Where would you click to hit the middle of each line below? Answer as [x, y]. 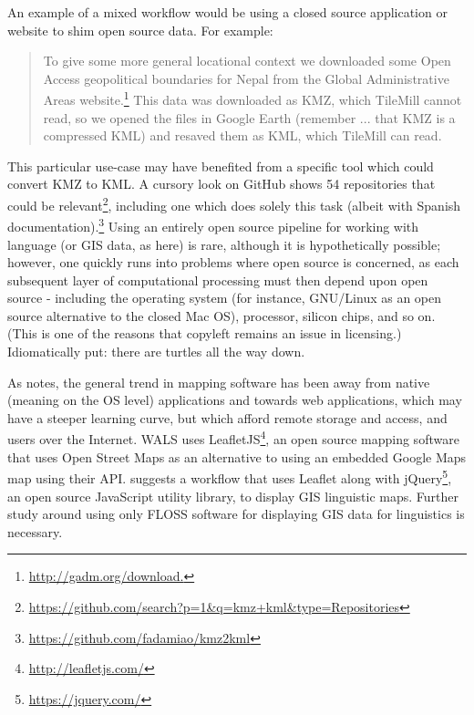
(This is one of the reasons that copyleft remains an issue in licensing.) [205, 333]
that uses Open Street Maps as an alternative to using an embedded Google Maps [237, 456]
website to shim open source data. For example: [140, 30]
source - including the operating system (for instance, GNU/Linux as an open [225, 298]
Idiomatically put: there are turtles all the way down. [156, 352]
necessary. [35, 531]
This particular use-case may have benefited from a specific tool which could [221, 166]
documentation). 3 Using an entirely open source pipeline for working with [213, 225]
